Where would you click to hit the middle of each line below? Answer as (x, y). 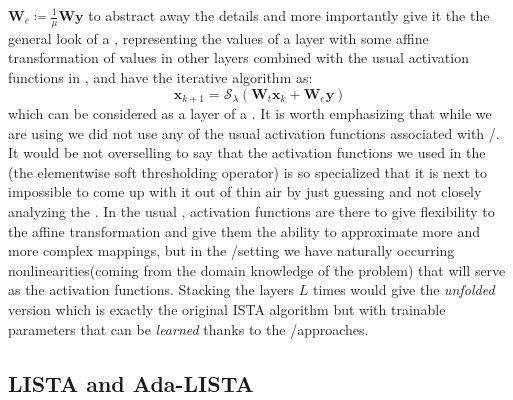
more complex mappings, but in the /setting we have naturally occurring (231, 250)
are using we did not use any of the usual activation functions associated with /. (254, 132)
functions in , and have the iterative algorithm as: (160, 77)
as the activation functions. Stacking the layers (151, 289)
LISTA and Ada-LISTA (131, 382)
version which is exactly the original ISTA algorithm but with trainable (227, 309)
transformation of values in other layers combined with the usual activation (238, 57)
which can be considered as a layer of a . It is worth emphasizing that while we (250, 113)
